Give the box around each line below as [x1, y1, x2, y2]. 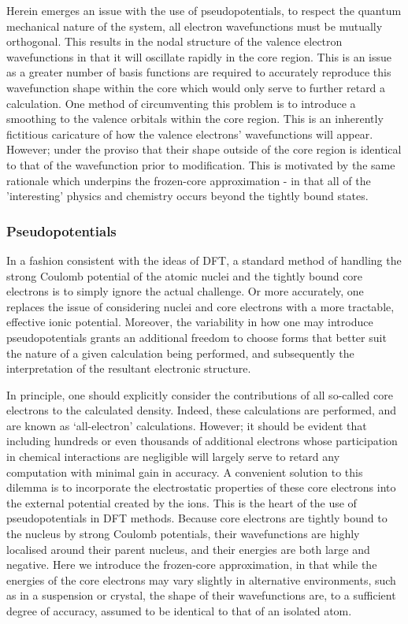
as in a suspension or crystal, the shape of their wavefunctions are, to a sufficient [6, 587, 396, 604]
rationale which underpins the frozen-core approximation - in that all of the [6, 172, 371, 188]
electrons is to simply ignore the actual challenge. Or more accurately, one [6, 283, 364, 299]
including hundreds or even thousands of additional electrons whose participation [6, 433, 398, 449]
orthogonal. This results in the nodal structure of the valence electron [6, 33, 343, 50]
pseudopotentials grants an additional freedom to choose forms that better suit [6, 329, 387, 345]
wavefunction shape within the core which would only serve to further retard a [6, 79, 386, 95]
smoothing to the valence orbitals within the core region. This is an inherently [6, 110, 384, 127]
